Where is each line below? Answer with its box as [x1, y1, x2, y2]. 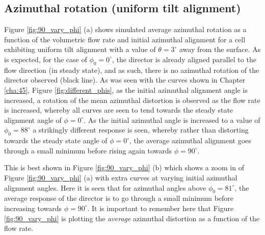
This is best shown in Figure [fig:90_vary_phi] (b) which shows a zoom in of [4, 162, 244, 173]
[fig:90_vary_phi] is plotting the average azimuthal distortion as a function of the [4, 213, 260, 223]
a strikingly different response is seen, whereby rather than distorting [33, 124, 249, 135]
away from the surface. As [179, 44, 261, 55]
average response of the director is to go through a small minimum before [4, 193, 234, 203]
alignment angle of [4, 114, 62, 125]
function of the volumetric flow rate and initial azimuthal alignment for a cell [4, 34, 246, 44]
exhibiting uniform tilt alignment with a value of [4, 44, 156, 55]
